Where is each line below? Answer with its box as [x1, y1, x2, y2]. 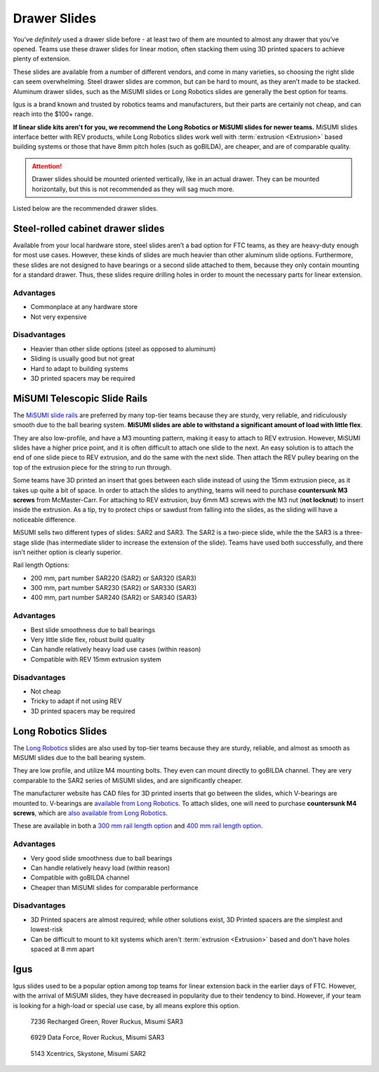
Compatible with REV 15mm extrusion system [30, 655, 161, 663]
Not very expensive [30, 313, 87, 321]
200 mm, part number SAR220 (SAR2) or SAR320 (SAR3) [30, 573, 197, 582]
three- [344, 528, 363, 537]
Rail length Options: [13, 561, 70, 569]
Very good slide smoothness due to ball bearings [30, 854, 173, 862]
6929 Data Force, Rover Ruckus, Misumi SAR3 [30, 1033, 165, 1042]
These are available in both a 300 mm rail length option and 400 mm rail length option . [13, 822, 263, 830]
